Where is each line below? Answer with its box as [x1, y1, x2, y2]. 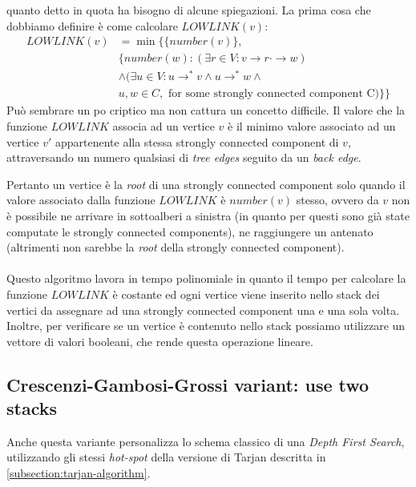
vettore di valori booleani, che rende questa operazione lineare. [6, 332, 313, 349]
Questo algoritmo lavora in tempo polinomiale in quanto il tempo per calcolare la [6, 270, 406, 287]
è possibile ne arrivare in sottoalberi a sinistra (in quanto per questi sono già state [6, 207, 410, 223]
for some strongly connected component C [168, 88, 375, 100]
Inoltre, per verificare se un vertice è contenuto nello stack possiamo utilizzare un [6, 317, 406, 334]
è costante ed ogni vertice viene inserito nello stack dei [112, 285, 380, 302]
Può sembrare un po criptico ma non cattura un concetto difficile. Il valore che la [6, 102, 406, 119]
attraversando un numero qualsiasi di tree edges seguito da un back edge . [6, 149, 361, 166]
